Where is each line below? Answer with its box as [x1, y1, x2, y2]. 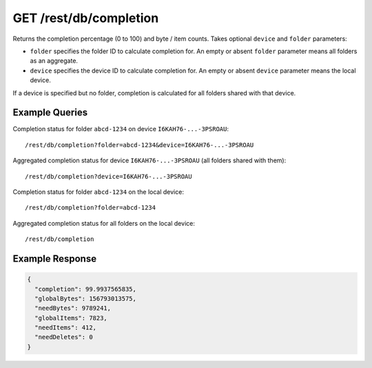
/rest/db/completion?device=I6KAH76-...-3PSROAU [25, 173, 192, 180]
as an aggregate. [30, 57, 79, 65]
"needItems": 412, [34, 324, 96, 331]
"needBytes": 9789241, [34, 304, 112, 312]
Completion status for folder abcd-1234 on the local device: [12, 187, 184, 196]
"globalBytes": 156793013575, [34, 294, 137, 302]
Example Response [12, 253, 96, 264]
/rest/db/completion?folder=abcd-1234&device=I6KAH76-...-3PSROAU [25, 141, 254, 148]
